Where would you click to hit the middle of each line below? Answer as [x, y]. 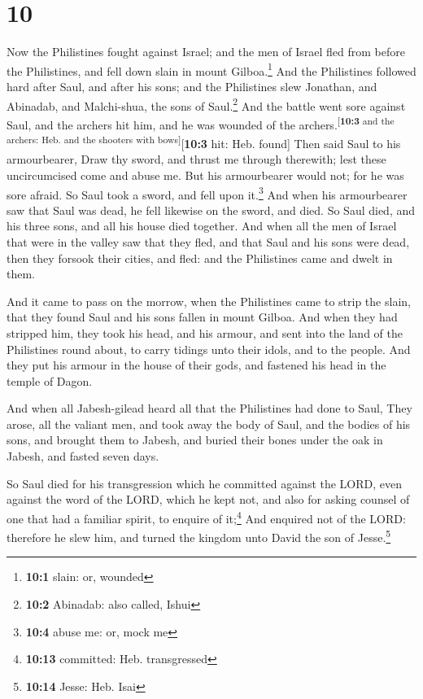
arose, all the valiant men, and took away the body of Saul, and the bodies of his [209, 424]
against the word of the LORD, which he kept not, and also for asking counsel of [208, 499]
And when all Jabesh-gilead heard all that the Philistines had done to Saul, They [209, 408]
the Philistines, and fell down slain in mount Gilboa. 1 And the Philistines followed [211, 69]
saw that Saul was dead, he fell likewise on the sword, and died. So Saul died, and [211, 210]
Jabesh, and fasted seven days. [83, 456]
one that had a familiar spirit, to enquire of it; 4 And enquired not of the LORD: [206, 517]
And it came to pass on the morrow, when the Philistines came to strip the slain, [209, 301]
